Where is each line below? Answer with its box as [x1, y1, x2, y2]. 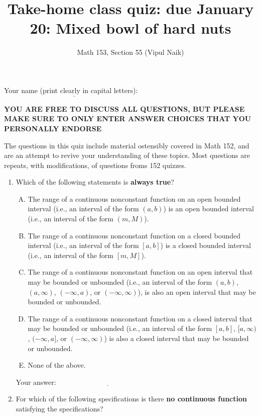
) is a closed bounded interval [160, 240, 251, 251]
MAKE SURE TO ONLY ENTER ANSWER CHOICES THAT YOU [4, 113, 251, 124]
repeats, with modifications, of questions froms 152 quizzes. [4, 159, 186, 170]
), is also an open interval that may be [138, 286, 256, 297]
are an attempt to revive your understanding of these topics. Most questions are [4, 150, 250, 160]
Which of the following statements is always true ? [16, 177, 174, 187]
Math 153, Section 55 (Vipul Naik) [77, 47, 184, 57]
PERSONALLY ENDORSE [4, 123, 102, 133]
